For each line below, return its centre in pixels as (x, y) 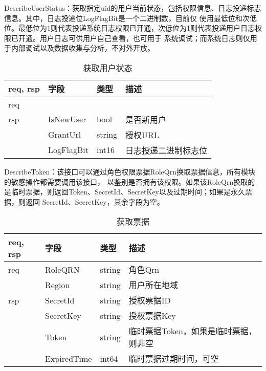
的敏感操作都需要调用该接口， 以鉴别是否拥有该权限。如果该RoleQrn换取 (126, 181)
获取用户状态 (108, 68)
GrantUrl (65, 135)
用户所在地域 (153, 285)
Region (58, 285)
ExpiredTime (69, 358)
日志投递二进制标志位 (167, 150)
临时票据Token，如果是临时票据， (193, 331)
